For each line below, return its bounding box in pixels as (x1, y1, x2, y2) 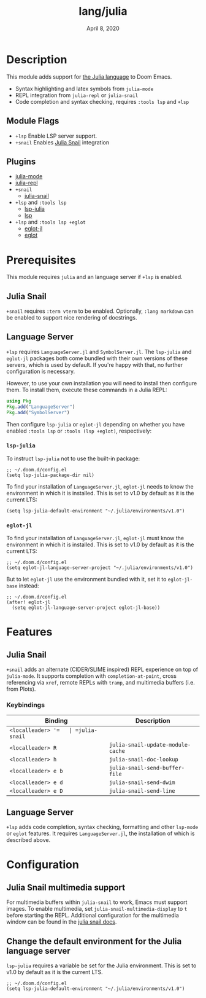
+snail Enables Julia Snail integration (15, 138, 109, 146)
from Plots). (6, 685, 36, 693)
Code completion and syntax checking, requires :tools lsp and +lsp (15, 98, 189, 105)
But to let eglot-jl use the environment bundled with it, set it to (6, 576, 167, 583)
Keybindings (6, 701, 45, 709)
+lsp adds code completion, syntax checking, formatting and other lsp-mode (6, 823, 198, 831)
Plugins (6, 156, 36, 167)
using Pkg (6, 398, 32, 404)
